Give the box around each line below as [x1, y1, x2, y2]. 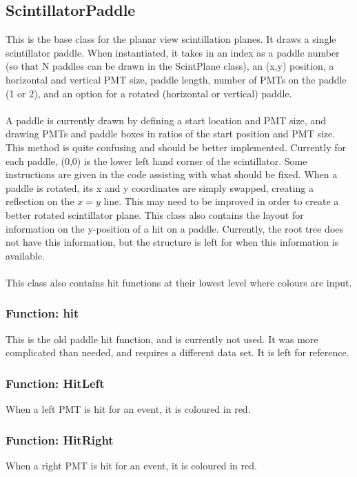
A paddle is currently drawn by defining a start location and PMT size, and [6, 113, 326, 127]
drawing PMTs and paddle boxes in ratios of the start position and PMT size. [6, 126, 336, 141]
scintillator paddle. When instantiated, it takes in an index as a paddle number [6, 45, 340, 59]
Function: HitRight [6, 431, 114, 448]
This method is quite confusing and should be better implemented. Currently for [6, 139, 347, 154]
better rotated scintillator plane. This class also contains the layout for [6, 207, 304, 222]
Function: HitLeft [6, 374, 105, 391]
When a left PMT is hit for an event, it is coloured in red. [6, 402, 251, 416]
